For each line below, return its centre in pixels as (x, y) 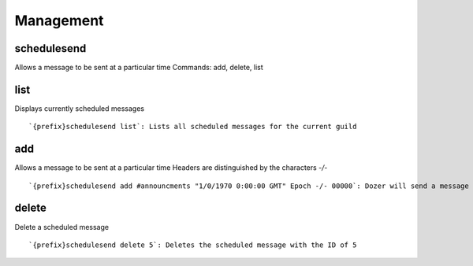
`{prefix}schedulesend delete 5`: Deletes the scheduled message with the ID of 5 (193, 245)
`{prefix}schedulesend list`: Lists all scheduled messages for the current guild (193, 127)
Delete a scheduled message (62, 227)
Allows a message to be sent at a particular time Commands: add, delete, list (139, 68)
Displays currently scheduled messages (80, 108)
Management (59, 20)
